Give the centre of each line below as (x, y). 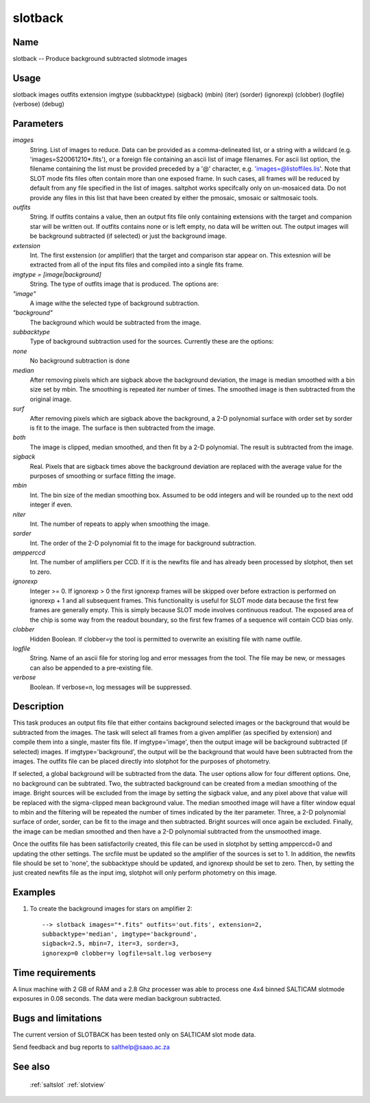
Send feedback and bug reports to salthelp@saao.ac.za (91, 1047)
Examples (34, 892)
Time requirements (54, 972)
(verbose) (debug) (38, 104)
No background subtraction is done (80, 361)
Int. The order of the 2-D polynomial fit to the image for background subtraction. (143, 543)
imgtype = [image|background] (57, 274)
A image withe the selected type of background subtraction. (115, 303)
